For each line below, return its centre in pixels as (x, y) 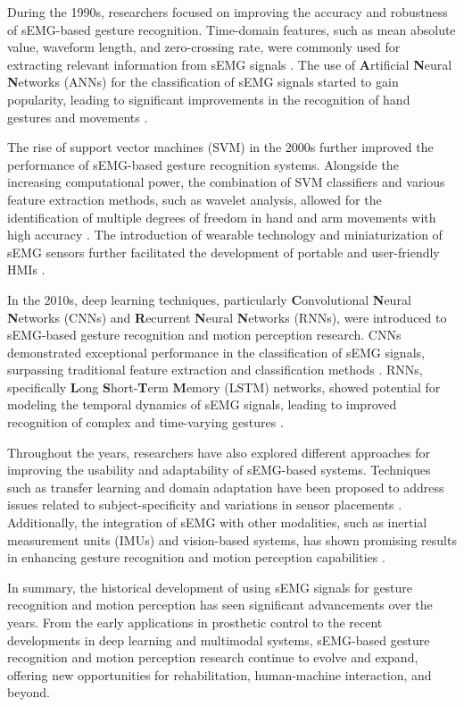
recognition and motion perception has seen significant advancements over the (220, 605)
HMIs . (26, 269)
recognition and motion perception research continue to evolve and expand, (213, 657)
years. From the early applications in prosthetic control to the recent (195, 622)
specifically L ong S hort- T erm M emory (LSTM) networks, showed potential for (224, 387)
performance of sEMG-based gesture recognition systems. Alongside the (203, 164)
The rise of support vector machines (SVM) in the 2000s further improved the (220, 147)
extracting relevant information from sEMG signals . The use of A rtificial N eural (230, 64)
